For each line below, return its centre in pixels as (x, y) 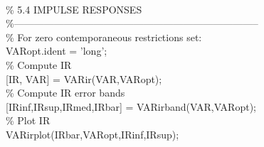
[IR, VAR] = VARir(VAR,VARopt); (84, 78)
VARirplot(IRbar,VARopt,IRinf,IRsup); (93, 134)
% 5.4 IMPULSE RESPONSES (74, 9)
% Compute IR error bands (65, 93)
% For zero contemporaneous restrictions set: (104, 37)
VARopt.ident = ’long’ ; (57, 51)
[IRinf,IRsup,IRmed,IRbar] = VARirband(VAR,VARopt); (131, 106)
